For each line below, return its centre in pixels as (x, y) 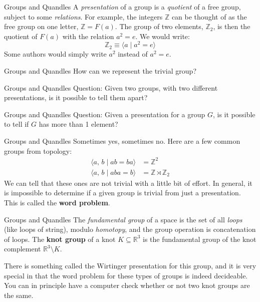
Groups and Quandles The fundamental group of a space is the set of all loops (123, 219)
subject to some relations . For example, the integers (83, 16)
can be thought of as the (209, 16)
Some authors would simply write (55, 54)
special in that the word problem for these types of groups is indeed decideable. (126, 275)
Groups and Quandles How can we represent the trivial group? (100, 71)
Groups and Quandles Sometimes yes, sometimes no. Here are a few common (122, 141)
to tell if (17, 124)
